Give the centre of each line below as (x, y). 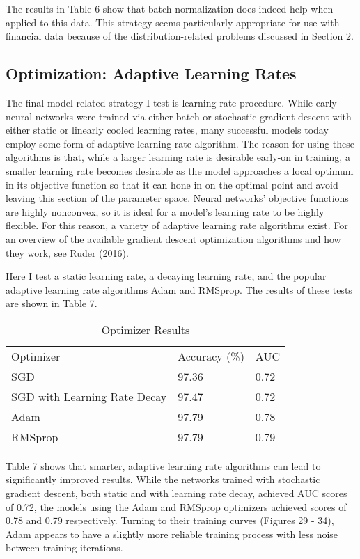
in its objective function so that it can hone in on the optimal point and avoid (172, 184)
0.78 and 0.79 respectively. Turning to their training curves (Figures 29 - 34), (170, 520)
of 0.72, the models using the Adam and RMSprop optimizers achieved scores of (176, 506)
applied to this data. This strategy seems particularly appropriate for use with (173, 22)
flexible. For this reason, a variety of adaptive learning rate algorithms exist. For (177, 225)
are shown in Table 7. (52, 303)
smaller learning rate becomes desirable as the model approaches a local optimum (180, 170)
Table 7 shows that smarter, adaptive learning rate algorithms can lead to (163, 465)
